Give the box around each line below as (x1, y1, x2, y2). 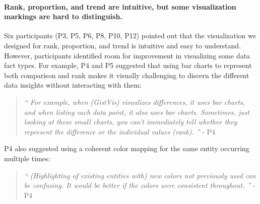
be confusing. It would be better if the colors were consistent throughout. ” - (24, 180, 255, 190)
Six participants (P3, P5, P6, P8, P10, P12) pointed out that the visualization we (4, 30, 256, 41)
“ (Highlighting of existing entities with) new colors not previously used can (24, 170, 256, 180)
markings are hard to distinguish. (4, 11, 122, 22)
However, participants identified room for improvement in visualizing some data (4, 50, 250, 60)
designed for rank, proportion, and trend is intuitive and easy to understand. (4, 40, 241, 50)
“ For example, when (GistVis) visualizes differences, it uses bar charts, (24, 96, 245, 107)
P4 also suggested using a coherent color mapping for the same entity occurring (4, 143, 249, 154)
